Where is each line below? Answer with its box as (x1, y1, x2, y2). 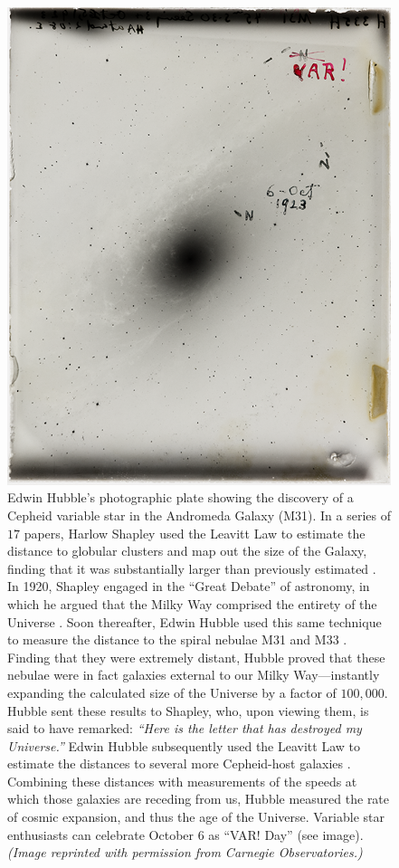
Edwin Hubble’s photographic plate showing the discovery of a (7, 488, 354, 507)
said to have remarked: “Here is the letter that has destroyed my (7, 719, 362, 738)
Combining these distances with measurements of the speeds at (7, 771, 357, 790)
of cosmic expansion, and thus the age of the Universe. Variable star (7, 807, 385, 826)
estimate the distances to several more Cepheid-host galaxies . (7, 754, 351, 773)
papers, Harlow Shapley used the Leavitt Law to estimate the (24, 523, 366, 542)
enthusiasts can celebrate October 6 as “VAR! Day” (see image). (7, 825, 364, 844)
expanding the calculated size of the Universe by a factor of (7, 682, 337, 701)
